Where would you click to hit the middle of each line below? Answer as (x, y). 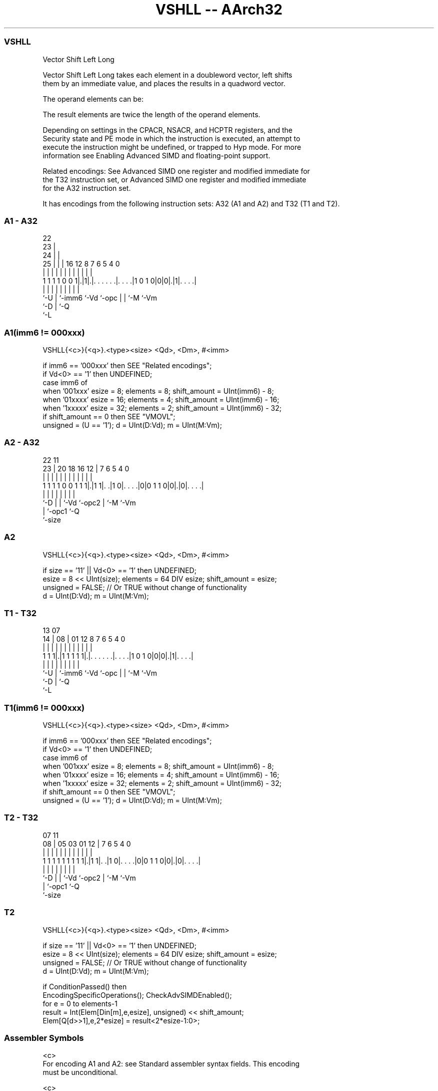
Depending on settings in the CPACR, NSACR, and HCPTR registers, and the (167, 130)
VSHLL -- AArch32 (219, 10)
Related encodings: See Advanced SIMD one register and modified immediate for (176, 171)
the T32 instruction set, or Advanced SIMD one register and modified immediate (174, 179)
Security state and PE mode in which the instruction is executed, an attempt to (171, 138)
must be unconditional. (80, 1072)
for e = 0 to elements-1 (80, 1003)
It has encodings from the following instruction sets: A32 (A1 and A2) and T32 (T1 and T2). (191, 203)
